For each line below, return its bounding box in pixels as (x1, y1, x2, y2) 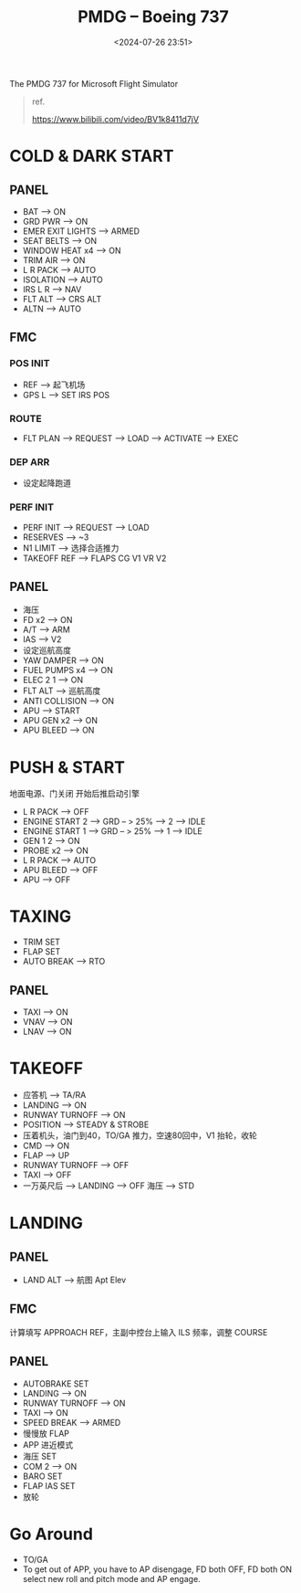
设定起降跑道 (22, 478, 71, 489)
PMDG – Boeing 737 (77, 6, 230, 27)
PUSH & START (9, 756, 126, 777)
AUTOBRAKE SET (22, 1377, 89, 1389)
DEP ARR (9, 455, 50, 468)
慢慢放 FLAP (22, 1428, 70, 1439)
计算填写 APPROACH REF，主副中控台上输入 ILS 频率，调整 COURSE (9, 1326, 268, 1337)
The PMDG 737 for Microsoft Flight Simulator (9, 78, 179, 89)
